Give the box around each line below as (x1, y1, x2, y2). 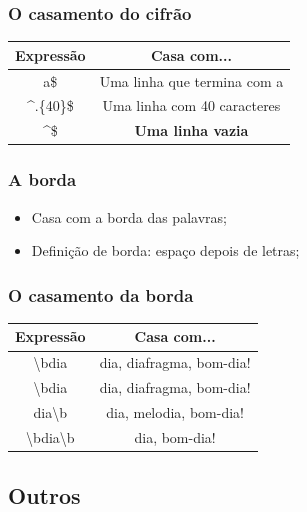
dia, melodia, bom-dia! (106, 402, 244, 422)
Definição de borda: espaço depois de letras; (31, 240, 300, 261)
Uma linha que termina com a (99, 70, 284, 91)
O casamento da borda (8, 282, 194, 307)
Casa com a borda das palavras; (31, 206, 227, 227)
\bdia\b (26, 426, 75, 447)
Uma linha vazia (134, 120, 249, 141)
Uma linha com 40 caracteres (102, 95, 281, 116)
